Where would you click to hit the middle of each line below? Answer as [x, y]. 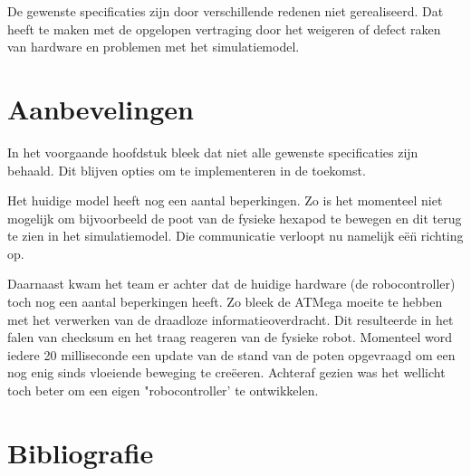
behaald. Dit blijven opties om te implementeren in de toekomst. [187, 170]
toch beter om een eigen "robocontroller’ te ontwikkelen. [163, 390]
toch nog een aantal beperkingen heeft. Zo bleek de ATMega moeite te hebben [225, 302]
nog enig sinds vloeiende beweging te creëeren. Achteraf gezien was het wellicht [226, 372]
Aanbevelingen [101, 108]
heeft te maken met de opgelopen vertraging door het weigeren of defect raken [224, 29]
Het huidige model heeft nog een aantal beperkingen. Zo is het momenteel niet [225, 200]
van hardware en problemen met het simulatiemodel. [154, 47]
